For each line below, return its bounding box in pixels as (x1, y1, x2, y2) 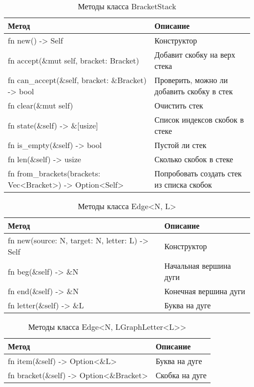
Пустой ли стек (154, 139, 207, 150)
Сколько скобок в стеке (154, 153, 233, 165)
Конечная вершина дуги (164, 285, 245, 297)
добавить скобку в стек (154, 86, 233, 97)
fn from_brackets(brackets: (8, 168, 101, 179)
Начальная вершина (164, 260, 231, 271)
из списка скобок (154, 179, 212, 190)
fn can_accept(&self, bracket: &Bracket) (8, 74, 147, 86)
